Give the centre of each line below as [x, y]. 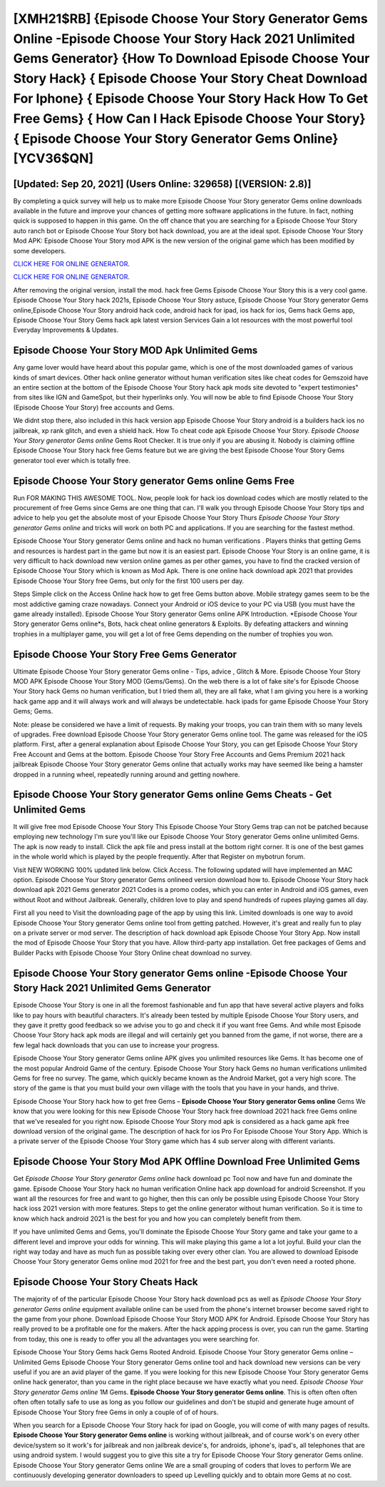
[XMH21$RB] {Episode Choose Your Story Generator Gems [191, 19]
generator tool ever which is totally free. [72, 460]
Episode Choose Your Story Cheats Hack [106, 1282]
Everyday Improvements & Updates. [66, 330]
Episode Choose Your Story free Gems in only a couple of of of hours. [116, 1412]
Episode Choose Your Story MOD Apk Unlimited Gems [135, 351]
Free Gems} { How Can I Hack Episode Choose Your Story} [190, 118]
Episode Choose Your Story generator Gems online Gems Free [154, 481]
